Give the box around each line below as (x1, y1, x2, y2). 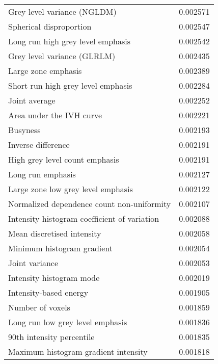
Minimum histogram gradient (8, 242, 113, 254)
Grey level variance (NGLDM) (8, 6, 117, 17)
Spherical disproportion (8, 20, 92, 32)
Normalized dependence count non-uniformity (8, 198, 171, 210)
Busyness (8, 124, 41, 136)
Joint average (8, 94, 56, 106)
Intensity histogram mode (8, 272, 100, 283)
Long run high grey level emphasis (8, 35, 131, 47)
